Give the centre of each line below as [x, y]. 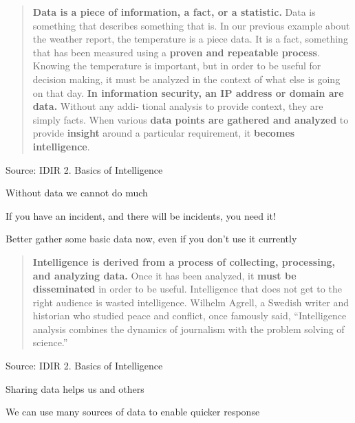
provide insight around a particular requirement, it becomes [164, 133]
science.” [50, 342]
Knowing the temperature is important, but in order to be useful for [177, 66]
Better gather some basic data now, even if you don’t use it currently [151, 239]
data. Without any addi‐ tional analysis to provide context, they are [178, 106]
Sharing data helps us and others [75, 388]
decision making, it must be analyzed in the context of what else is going [186, 79]
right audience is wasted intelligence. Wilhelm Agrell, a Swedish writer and [191, 302]
